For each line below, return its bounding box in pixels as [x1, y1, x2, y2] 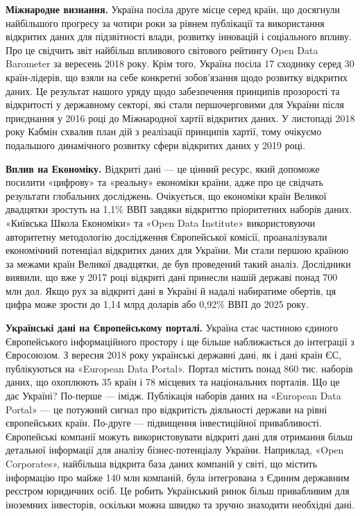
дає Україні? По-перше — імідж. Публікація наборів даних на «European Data [6, 388, 341, 403]
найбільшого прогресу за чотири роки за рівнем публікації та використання [6, 15, 325, 30]
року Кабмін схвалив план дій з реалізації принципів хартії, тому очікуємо [6, 124, 322, 139]
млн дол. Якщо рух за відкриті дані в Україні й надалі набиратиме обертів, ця [6, 283, 336, 298]
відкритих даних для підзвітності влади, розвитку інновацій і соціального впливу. [6, 29, 352, 44]
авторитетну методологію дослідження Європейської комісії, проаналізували [6, 229, 327, 243]
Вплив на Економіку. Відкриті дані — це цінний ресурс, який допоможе [6, 161, 320, 175]
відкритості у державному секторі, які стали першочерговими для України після [6, 97, 345, 112]
